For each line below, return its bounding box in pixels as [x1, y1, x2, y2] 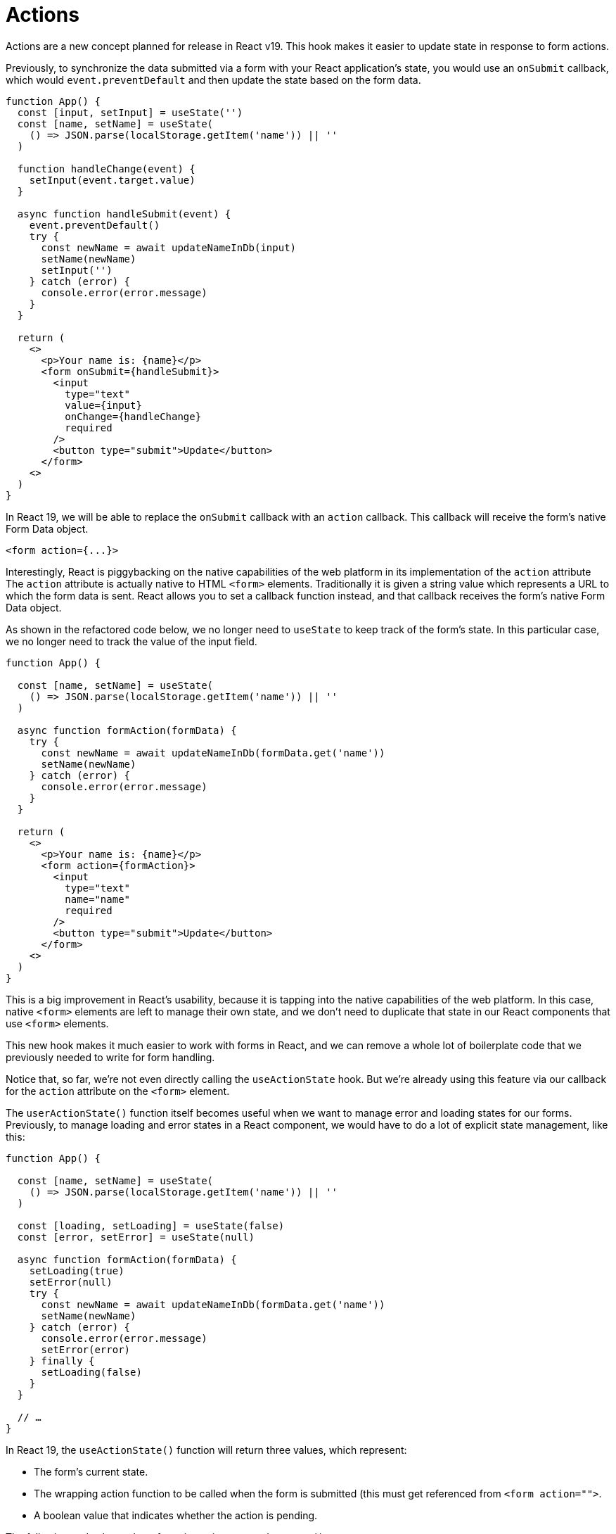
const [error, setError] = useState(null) [17, 1231, 255, 1243]
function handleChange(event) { [17, 163, 195, 175]
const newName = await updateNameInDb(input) [41, 241, 297, 253]
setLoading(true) [29, 1264, 124, 1276]
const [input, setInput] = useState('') [17, 106, 243, 118]
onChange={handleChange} [65, 410, 202, 422]
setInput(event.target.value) [29, 174, 195, 186]
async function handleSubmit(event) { [17, 208, 231, 220]
